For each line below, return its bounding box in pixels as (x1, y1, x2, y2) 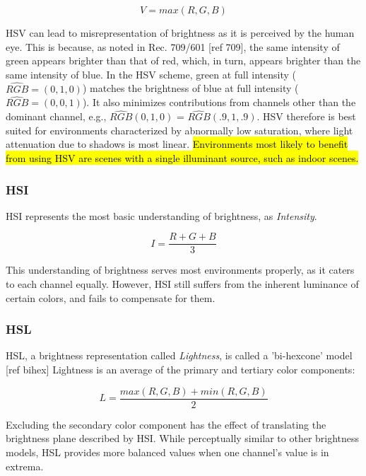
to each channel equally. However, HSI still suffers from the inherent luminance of (6, 277, 359, 291)
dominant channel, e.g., (6, 109, 107, 124)
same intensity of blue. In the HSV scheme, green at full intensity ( (6, 66, 296, 81)
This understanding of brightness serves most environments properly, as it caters (6, 262, 355, 277)
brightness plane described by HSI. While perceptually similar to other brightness (6, 431, 360, 446)
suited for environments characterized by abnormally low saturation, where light (6, 122, 353, 137)
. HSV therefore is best (256, 109, 356, 124)
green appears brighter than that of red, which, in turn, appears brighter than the (6, 53, 361, 68)
